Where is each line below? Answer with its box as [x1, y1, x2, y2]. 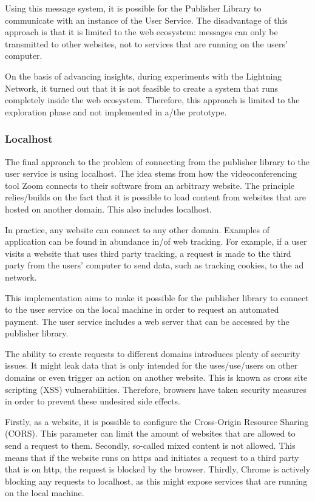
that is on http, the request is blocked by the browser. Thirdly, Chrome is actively [5, 463, 311, 475]
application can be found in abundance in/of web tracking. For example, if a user [5, 235, 307, 248]
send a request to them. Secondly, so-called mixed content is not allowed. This [5, 439, 296, 452]
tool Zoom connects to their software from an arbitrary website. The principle [5, 179, 295, 191]
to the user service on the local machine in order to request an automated [5, 303, 279, 316]
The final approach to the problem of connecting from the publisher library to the [5, 155, 310, 168]
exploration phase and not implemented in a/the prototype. [5, 105, 227, 118]
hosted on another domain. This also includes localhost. [5, 202, 212, 215]
